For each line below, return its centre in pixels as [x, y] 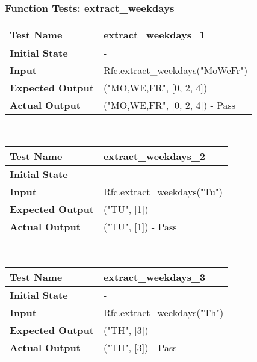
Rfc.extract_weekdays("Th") [163, 313]
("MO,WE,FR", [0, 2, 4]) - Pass [169, 105]
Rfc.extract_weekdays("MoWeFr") [175, 70]
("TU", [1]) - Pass [140, 226]
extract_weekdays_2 [154, 156]
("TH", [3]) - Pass [140, 348]
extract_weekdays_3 [154, 277]
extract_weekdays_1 [154, 35]
